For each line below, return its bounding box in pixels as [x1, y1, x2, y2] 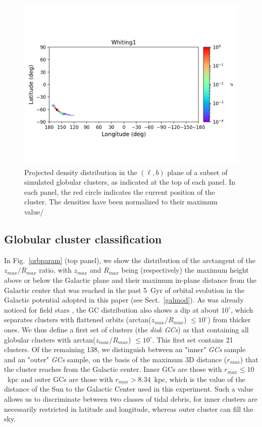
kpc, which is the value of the [154, 373, 245, 384]
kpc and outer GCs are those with [7, 373, 113, 384]
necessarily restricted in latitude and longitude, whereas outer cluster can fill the [4, 403, 253, 414]
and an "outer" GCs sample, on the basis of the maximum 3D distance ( [4, 354, 227, 364]
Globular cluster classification [4, 231, 162, 246]
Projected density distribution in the [24, 166, 137, 177]
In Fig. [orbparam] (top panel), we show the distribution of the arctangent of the [4, 254, 255, 265]
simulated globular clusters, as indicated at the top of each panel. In [24, 177, 236, 187]
